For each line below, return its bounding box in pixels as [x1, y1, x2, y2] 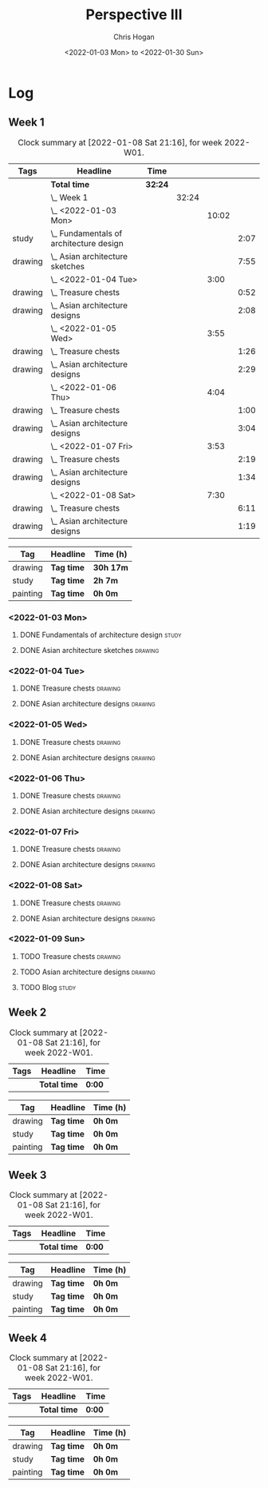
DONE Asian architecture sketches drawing [19, 646, 160, 655]
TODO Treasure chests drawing [19, 951, 121, 961]
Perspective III [85, 6, 183, 24]
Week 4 [8, 1331, 48, 1344]
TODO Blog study [19, 982, 77, 992]
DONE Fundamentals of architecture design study [19, 630, 182, 640]
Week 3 [8, 1168, 47, 1182]
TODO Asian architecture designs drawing [19, 967, 156, 977]
